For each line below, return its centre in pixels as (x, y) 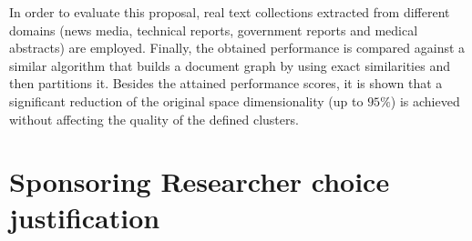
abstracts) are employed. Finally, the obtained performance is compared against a (237, 48)
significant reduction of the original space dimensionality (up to (186, 100)
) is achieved (425, 100)
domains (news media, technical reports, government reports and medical (214, 30)
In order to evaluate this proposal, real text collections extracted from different (230, 12)
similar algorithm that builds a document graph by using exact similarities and (230, 65)
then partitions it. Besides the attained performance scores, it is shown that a (226, 83)
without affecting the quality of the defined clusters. (154, 119)
